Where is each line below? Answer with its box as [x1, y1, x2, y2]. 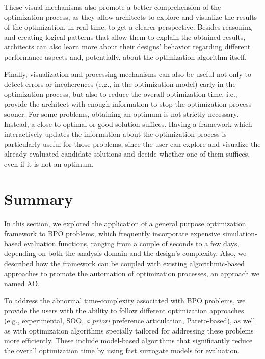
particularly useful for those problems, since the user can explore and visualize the [4, 138, 261, 149]
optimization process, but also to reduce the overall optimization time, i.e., [4, 88, 237, 99]
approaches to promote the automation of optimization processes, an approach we [4, 268, 259, 278]
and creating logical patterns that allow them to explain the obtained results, [4, 31, 246, 42]
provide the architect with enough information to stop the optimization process [4, 98, 252, 109]
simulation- [222, 228, 257, 239]
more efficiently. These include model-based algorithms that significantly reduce [4, 335, 253, 346]
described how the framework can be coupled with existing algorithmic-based [4, 258, 245, 268]
